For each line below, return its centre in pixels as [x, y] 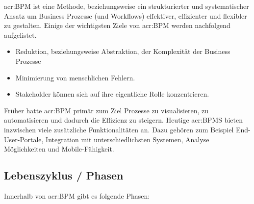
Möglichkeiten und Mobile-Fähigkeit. [59, 149]
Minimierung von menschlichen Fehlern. [75, 77]
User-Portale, [24, 139]
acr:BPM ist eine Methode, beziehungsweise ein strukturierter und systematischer [127, 6]
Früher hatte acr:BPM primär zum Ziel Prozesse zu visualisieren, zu [106, 110]
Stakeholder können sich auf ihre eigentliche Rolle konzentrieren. [112, 94]
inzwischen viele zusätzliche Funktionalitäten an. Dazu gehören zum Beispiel [119, 129]
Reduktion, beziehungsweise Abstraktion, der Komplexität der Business [123, 51]
